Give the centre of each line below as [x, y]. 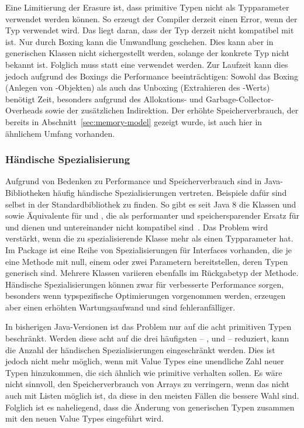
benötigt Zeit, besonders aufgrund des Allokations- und [104, 99]
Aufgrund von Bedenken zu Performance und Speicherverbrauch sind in [134, 181]
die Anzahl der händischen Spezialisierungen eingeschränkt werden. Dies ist [140, 349]
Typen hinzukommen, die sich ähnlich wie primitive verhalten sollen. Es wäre [144, 372]
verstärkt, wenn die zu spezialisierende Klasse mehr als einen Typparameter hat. [149, 238]
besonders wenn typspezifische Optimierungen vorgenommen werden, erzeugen [146, 296]
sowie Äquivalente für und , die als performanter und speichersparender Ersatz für [153, 215]
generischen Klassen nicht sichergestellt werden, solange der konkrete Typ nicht [147, 53]
